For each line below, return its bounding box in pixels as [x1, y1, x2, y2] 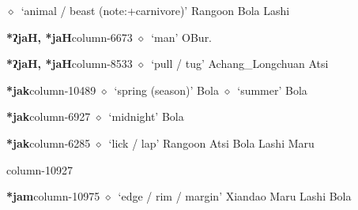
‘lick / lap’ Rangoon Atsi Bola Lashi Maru [108, 134, 315, 151]
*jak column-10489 [6, 81, 96, 98]
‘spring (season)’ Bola [114, 81, 219, 98]
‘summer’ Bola [237, 81, 307, 98]
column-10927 [6, 161, 73, 178]
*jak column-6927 [6, 108, 91, 125]
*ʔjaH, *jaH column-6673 [6, 28, 133, 45]
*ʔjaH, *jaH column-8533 [6, 55, 133, 72]
